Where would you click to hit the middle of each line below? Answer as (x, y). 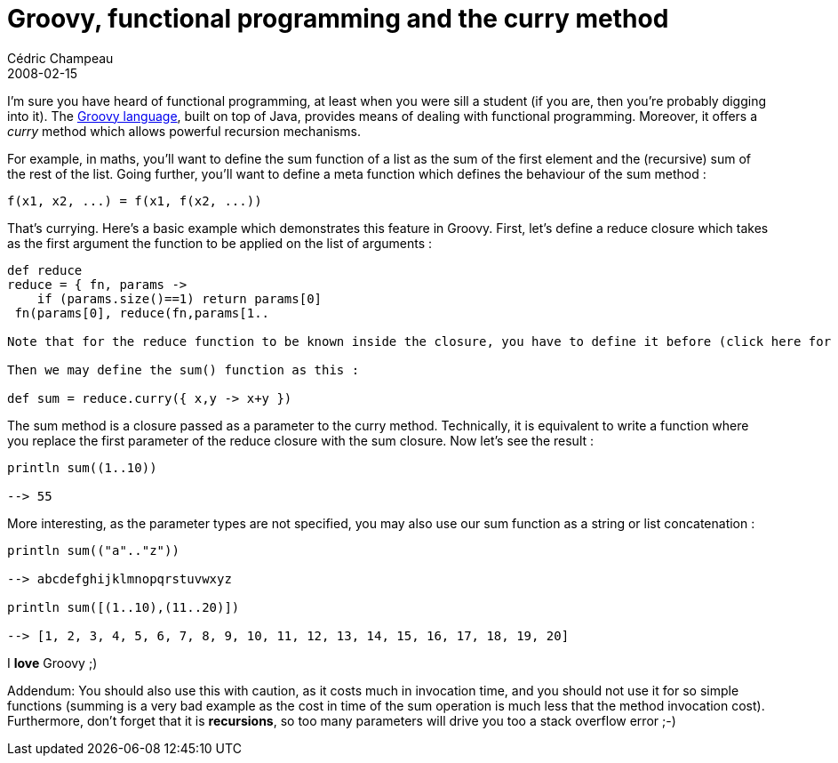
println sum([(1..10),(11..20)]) (124, 607)
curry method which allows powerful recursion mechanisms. (184, 131)
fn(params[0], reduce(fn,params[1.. (142, 313)
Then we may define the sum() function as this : (184, 369)
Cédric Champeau (60, 58)
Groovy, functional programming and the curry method (338, 19)
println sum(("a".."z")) (93, 550)
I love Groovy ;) (52, 663)
